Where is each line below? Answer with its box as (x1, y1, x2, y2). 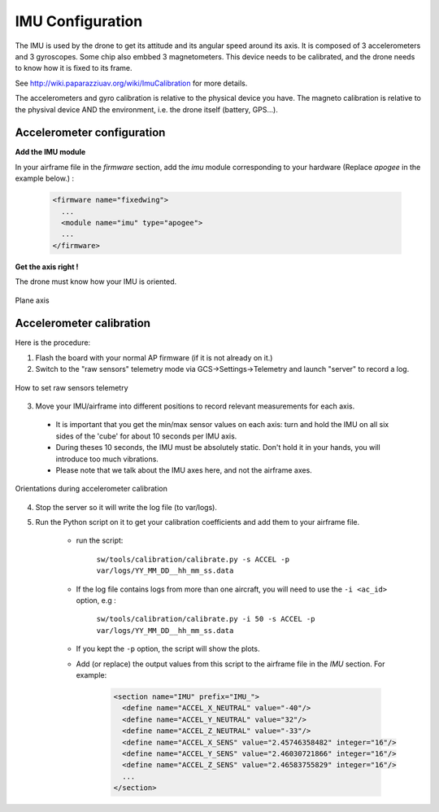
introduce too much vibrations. (55, 454, 159, 464)
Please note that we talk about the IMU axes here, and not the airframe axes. (55, 465, 312, 475)
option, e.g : (76, 596, 117, 605)
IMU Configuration (15, 12, 143, 30)
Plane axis (15, 295, 50, 305)
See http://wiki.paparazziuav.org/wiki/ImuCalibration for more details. (15, 78, 248, 88)
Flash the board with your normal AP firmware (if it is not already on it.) (35, 352, 273, 362)
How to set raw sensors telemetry (15, 382, 129, 392)
